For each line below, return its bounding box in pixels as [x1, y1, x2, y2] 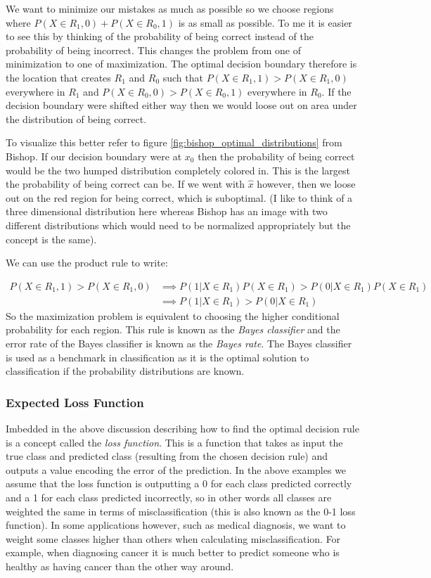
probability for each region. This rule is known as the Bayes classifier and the [6, 322, 340, 337]
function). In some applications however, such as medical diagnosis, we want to [6, 518, 346, 532]
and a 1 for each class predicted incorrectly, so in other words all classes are [6, 489, 332, 504]
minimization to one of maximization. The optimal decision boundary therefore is [6, 56, 357, 71]
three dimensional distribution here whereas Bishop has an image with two [6, 204, 328, 219]
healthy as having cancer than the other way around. [6, 558, 234, 573]
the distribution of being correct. [6, 111, 147, 126]
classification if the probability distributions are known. [6, 364, 245, 378]
